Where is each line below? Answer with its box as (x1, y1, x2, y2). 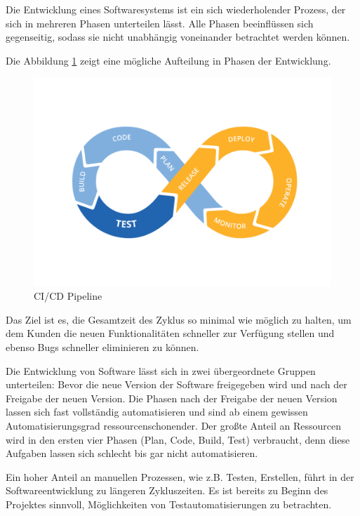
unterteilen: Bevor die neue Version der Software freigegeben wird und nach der (6, 377, 347, 392)
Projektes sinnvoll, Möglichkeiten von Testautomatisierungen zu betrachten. (6, 496, 332, 511)
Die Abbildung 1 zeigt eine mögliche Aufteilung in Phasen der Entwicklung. (6, 53, 331, 67)
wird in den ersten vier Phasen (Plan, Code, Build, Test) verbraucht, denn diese (6, 432, 350, 446)
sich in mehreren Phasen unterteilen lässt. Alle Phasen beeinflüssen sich (6, 15, 314, 30)
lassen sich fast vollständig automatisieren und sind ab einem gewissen (6, 404, 308, 419)
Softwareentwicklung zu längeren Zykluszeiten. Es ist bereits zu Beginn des (6, 483, 328, 498)
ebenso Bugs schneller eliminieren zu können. (6, 340, 199, 355)
